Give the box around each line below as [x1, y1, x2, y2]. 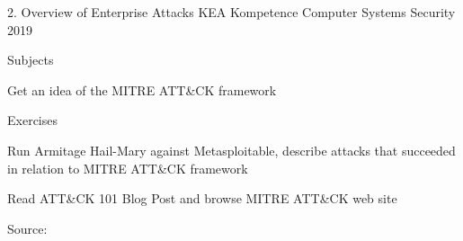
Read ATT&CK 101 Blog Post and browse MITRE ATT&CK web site [7, 189, 397, 208]
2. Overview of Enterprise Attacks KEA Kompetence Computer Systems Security [7, 3, 456, 21]
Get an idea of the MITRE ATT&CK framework [7, 80, 277, 99]
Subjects [7, 50, 54, 69]
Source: [7, 219, 48, 237]
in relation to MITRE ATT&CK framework [7, 158, 248, 177]
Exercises [7, 111, 58, 129]
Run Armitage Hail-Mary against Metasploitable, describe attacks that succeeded [7, 140, 456, 159]
